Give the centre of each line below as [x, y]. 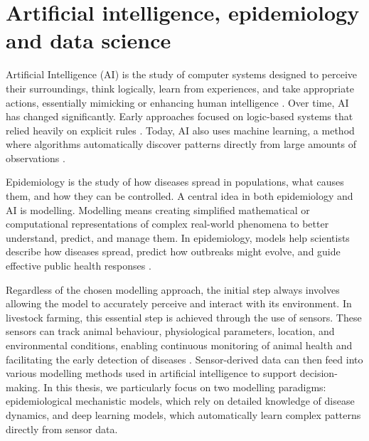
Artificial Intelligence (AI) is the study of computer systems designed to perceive [182, 74]
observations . [36, 158]
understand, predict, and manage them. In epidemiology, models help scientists [178, 237]
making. [23, 387]
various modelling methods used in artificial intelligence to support [151, 373]
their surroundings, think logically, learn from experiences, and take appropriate [180, 88]
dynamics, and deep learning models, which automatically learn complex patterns [183, 414]
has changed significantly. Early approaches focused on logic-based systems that [180, 116]
